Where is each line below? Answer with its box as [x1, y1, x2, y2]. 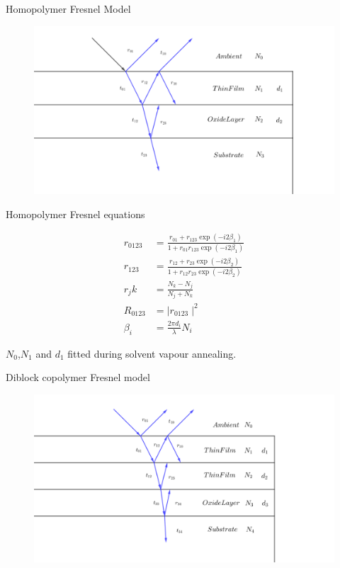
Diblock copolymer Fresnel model [6, 370, 150, 385]
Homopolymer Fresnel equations [6, 206, 145, 221]
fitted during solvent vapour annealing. [67, 346, 237, 360]
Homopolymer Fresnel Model [6, 1, 131, 16]
